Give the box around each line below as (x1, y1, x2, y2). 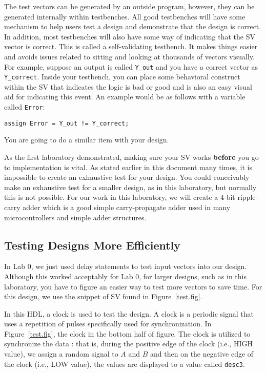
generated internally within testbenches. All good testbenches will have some (4, 11, 245, 22)
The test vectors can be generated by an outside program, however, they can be (4, 1, 255, 11)
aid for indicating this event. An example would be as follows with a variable (4, 91, 245, 102)
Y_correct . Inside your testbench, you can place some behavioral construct (4, 71, 240, 82)
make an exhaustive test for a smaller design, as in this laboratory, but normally (4, 181, 257, 192)
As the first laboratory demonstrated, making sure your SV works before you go (4, 151, 259, 162)
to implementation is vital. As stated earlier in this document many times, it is (4, 161, 252, 172)
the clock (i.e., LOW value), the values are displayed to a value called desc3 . (4, 358, 245, 369)
